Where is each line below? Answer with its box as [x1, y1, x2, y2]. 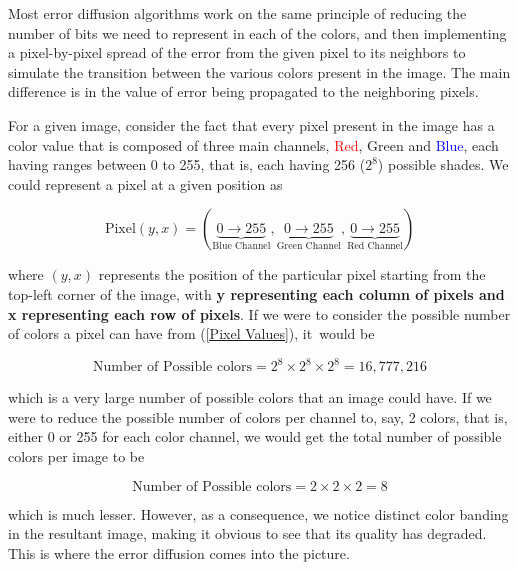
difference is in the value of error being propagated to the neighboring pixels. [8, 81, 479, 102]
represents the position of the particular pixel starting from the [98, 264, 486, 285]
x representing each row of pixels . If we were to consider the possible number [8, 303, 511, 324]
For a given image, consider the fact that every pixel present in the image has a [8, 114, 495, 135]
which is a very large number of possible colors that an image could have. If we [8, 387, 492, 408]
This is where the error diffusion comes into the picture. [8, 542, 350, 563]
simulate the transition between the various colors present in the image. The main [8, 61, 511, 82]
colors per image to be [8, 446, 145, 466]
